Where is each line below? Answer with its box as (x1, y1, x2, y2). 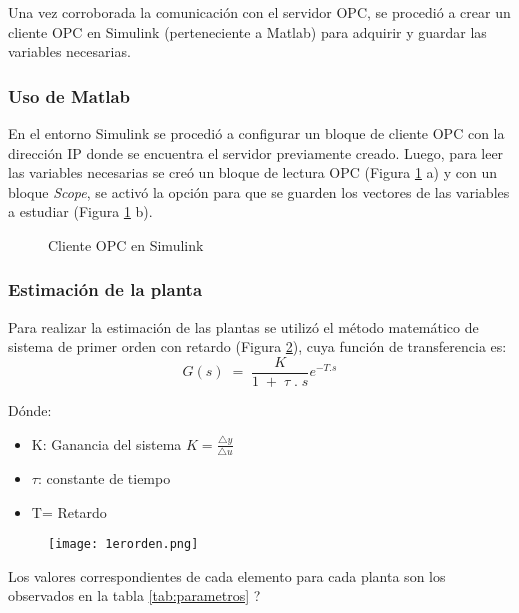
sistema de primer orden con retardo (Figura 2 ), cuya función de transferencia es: (8, 336, 507, 357)
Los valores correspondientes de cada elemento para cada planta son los (8, 565, 446, 586)
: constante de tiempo (37, 467, 171, 488)
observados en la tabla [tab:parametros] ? (8, 585, 261, 606)
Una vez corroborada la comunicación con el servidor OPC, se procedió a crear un (8, 2, 511, 22)
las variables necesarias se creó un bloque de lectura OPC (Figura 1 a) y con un (8, 162, 497, 183)
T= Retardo (31, 501, 107, 522)
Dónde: (8, 400, 52, 421)
